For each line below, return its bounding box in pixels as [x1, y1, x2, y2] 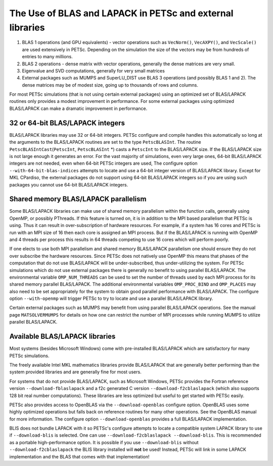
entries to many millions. [22, 54, 73, 60]
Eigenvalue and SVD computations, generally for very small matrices [22, 67, 165, 73]
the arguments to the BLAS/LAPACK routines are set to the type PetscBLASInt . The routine [9, 139, 202, 145]
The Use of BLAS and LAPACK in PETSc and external [9, 8, 234, 19]
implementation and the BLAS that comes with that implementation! [9, 453, 150, 459]
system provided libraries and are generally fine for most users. [9, 369, 142, 375]
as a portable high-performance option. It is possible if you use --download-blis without [9, 439, 199, 445]
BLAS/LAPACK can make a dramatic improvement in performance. [9, 105, 148, 111]
